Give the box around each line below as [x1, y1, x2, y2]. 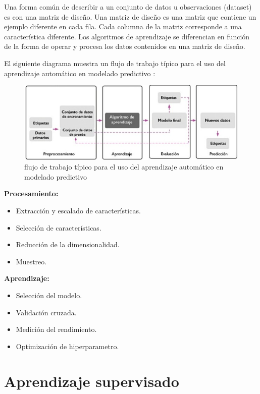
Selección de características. [16, 222, 101, 233]
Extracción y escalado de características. [16, 205, 141, 215]
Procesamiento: [4, 188, 59, 199]
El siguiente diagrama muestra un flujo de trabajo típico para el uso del [4, 58, 226, 68]
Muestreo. [16, 256, 47, 266]
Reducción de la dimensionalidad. [16, 239, 120, 250]
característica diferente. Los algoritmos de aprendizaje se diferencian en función [4, 31, 250, 41]
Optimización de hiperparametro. [16, 341, 119, 351]
